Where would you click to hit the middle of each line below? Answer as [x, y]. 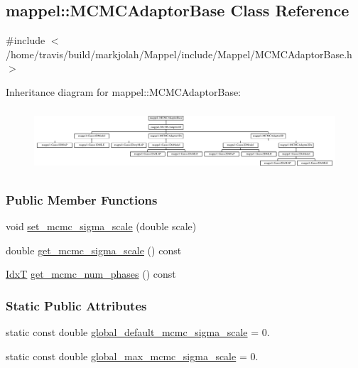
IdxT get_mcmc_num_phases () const [91, 274]
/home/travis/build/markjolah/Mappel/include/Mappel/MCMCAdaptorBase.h [179, 54]
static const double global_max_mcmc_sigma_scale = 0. [132, 356]
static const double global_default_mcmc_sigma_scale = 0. [138, 332]
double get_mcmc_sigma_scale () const [94, 250]
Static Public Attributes [76, 305]
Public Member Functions [82, 199]
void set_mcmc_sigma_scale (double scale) [101, 226]
